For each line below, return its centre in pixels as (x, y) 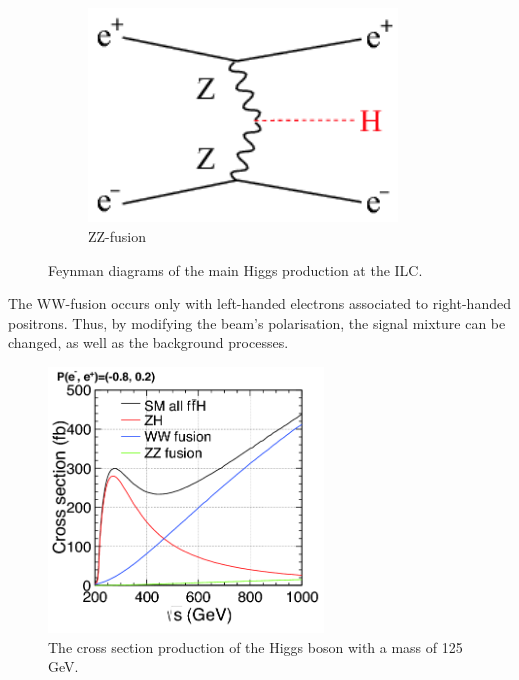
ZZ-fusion (117, 235)
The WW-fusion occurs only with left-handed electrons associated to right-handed (259, 303)
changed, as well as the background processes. (148, 342)
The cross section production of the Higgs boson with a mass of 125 (255, 646)
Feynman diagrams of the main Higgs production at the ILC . (235, 269)
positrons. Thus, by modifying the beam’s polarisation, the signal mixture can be (257, 322)
